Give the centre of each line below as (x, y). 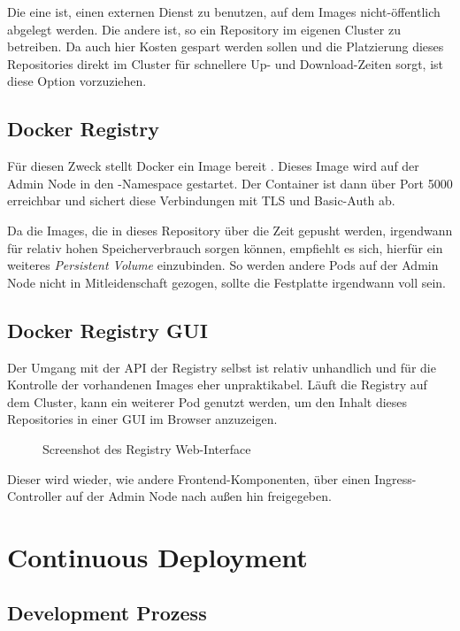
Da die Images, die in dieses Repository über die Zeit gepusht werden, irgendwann (230, 230)
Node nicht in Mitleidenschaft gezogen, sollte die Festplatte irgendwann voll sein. (226, 282)
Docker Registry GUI (107, 330)
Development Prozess (107, 613)
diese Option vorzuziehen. (77, 81)
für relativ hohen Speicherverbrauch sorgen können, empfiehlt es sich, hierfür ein (225, 247)
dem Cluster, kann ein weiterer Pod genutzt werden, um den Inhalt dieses (207, 401)
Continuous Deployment (157, 556)
